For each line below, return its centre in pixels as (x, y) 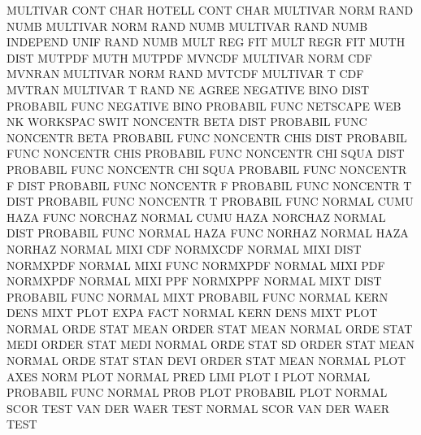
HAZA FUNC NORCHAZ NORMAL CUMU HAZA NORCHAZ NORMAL (196, 217)
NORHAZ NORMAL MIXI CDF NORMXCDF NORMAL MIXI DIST (184, 248)
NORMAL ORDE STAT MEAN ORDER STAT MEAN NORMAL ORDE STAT (210, 328)
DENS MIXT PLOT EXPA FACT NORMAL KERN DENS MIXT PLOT (192, 313)
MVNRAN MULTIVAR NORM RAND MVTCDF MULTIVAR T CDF (185, 74)
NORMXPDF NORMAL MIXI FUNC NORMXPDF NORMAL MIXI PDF (196, 265)
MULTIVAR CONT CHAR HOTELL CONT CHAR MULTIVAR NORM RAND (210, 10)
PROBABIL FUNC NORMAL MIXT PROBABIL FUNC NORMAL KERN (197, 296)
